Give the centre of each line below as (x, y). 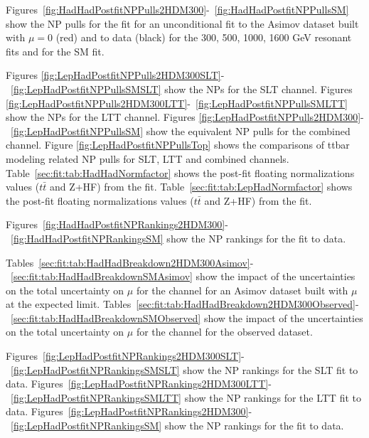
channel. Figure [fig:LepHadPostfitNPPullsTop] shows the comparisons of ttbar (178, 145)
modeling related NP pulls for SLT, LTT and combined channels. (148, 158)
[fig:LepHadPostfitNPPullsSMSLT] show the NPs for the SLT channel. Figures (182, 89)
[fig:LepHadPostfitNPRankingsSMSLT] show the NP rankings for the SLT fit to (184, 369)
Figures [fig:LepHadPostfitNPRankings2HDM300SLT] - (125, 356)
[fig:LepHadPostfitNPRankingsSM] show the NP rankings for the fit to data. (177, 426)
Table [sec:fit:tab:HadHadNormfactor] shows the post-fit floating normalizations (180, 172)
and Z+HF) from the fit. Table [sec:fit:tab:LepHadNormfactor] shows (201, 187)
